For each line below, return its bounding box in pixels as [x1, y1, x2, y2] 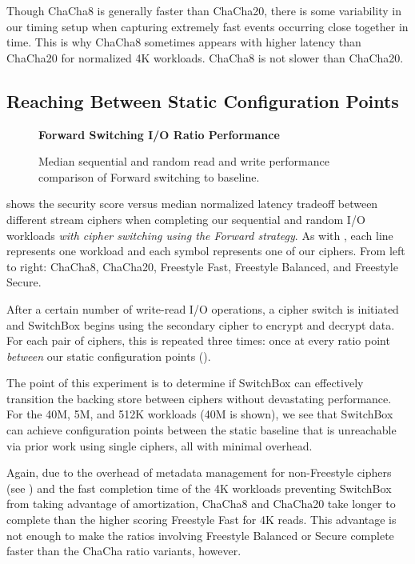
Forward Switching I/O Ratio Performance [38, 126, 280, 142]
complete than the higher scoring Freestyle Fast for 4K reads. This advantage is [6, 511, 397, 528]
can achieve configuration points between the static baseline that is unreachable [6, 422, 397, 438]
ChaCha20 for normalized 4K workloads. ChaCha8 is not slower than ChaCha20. [6, 49, 404, 66]
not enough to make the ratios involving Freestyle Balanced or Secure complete [6, 526, 394, 543]
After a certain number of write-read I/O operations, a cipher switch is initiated [6, 300, 399, 317]
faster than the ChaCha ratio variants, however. [6, 542, 241, 559]
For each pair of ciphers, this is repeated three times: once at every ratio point [6, 332, 390, 349]
